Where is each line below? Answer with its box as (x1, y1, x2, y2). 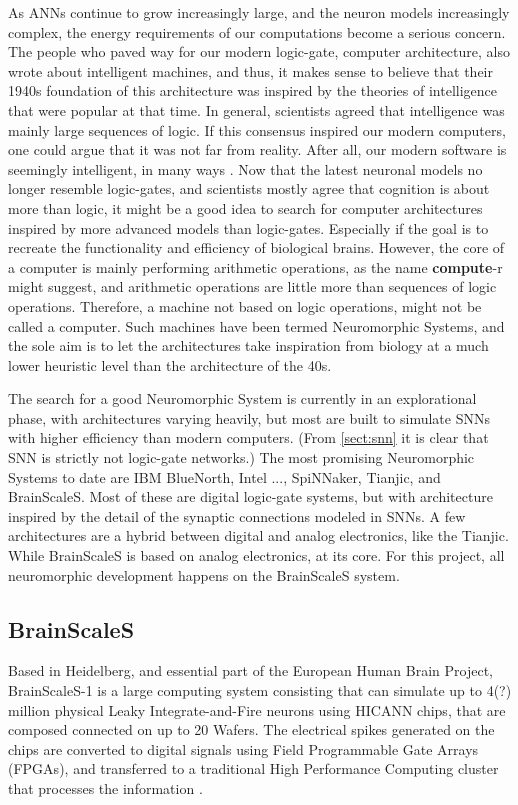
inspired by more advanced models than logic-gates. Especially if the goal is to (8, 217, 489, 238)
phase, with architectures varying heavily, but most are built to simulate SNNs (8, 407, 490, 428)
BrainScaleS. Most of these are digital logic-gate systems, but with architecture (8, 486, 493, 507)
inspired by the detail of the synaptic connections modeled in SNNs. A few (8, 505, 466, 526)
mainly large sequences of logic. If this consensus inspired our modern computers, (8, 119, 506, 140)
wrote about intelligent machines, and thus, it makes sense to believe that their (8, 60, 493, 81)
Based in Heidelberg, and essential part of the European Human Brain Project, (8, 660, 494, 681)
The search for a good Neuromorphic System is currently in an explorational (8, 388, 477, 409)
